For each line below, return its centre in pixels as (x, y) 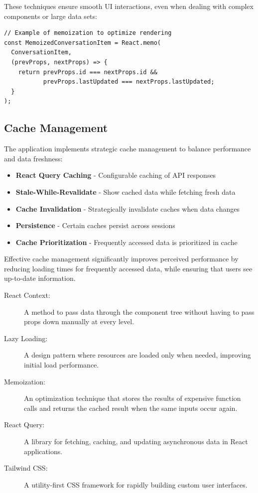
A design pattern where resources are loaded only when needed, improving (137, 355)
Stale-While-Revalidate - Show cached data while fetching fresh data (126, 191)
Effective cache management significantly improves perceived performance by (121, 259)
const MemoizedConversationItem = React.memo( (82, 43)
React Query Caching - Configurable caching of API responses (116, 175)
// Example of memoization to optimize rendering (88, 33)
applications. (43, 451)
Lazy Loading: (26, 338)
